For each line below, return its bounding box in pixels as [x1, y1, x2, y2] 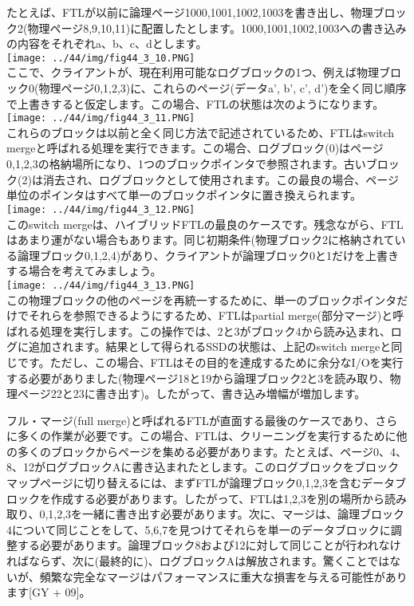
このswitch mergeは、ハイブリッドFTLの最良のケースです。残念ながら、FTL [6, 215, 404, 232]
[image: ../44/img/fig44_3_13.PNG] [6, 279, 195, 291]
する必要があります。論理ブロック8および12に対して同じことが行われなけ [17, 537, 401, 553]
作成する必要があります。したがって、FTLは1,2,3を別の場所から [50, 490, 384, 506]
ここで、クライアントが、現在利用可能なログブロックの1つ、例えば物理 [6, 64, 380, 81]
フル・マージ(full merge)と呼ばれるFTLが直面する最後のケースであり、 [6, 411, 376, 428]
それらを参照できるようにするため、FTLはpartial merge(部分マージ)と [28, 307, 393, 324]
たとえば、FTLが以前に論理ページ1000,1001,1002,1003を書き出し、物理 [6, 4, 373, 20]
